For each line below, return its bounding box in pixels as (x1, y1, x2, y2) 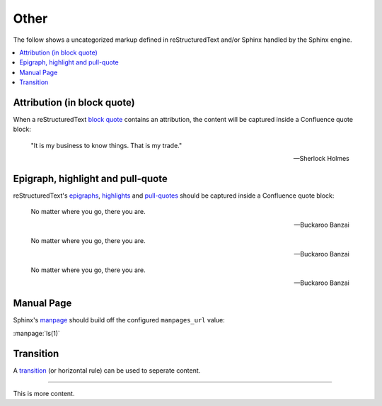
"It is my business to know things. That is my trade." (30, 141, 183, 150)
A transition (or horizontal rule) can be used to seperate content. (13, 366, 201, 375)
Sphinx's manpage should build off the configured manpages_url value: (13, 316, 226, 325)
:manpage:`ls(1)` (13, 329, 60, 337)
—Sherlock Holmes (293, 154, 349, 163)
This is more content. (13, 390, 75, 398)
